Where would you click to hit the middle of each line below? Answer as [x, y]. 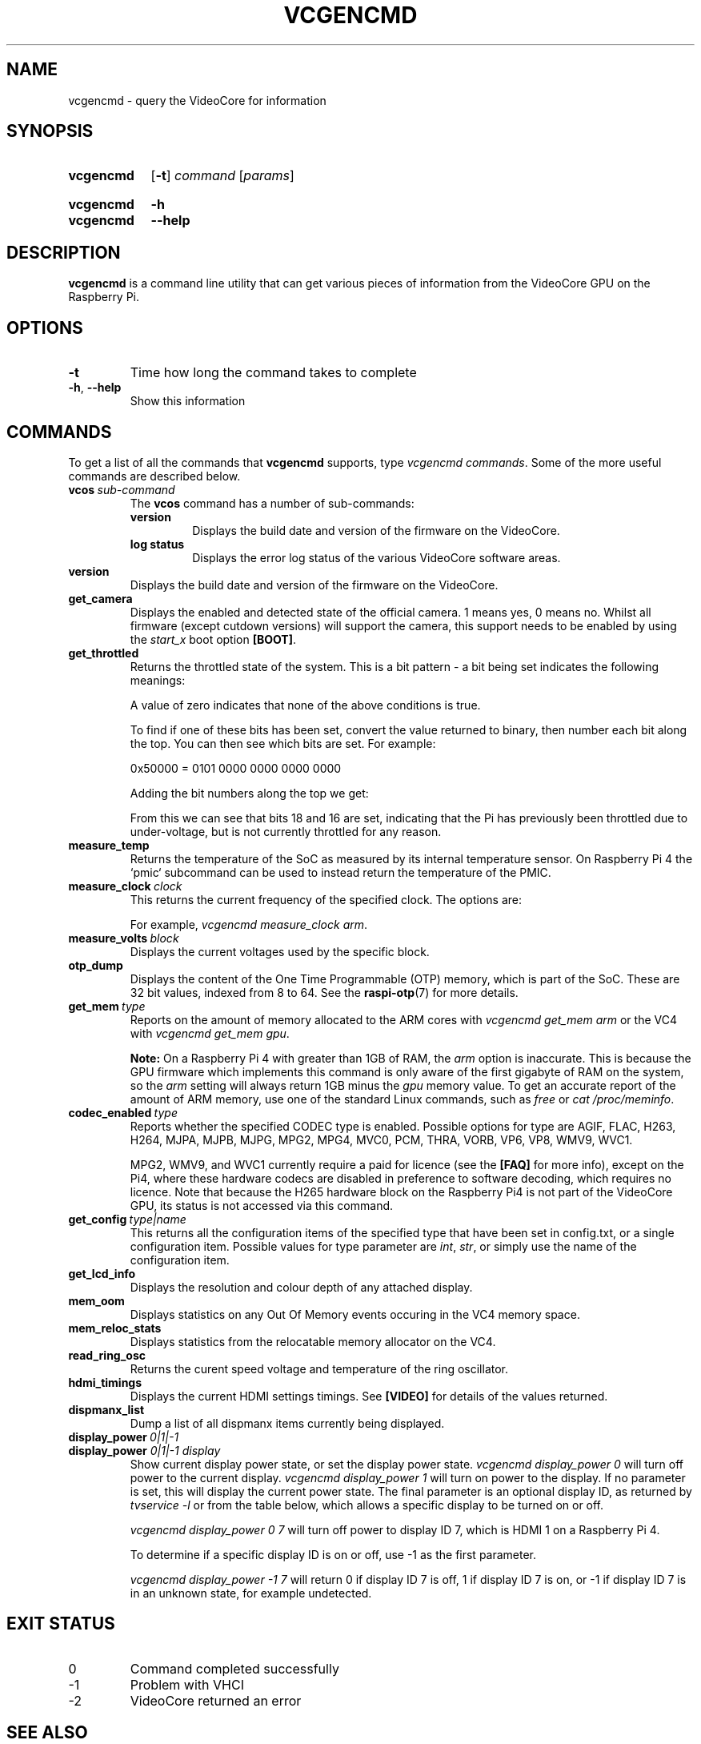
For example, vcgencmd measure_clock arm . [249, 924]
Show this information [188, 401]
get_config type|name [127, 1219]
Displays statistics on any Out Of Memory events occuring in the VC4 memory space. [355, 1314]
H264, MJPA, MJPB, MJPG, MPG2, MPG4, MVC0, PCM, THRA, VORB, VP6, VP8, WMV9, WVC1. [381, 1139]
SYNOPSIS [50, 131]
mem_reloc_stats [115, 1328]
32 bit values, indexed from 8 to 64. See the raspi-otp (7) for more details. [324, 992]
